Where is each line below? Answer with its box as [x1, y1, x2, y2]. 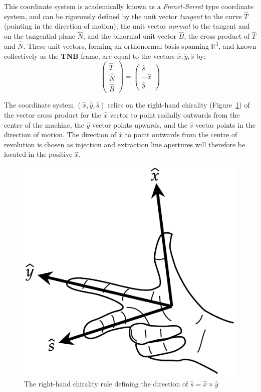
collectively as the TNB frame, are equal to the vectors [4, 50, 175, 61]
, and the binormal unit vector [83, 31, 176, 41]
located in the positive [4, 149, 73, 159]
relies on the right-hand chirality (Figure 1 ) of [108, 100, 250, 110]
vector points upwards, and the [92, 119, 188, 130]
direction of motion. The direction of [4, 129, 117, 140]
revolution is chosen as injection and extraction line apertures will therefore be [4, 139, 245, 149]
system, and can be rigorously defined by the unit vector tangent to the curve [4, 11, 242, 21]
